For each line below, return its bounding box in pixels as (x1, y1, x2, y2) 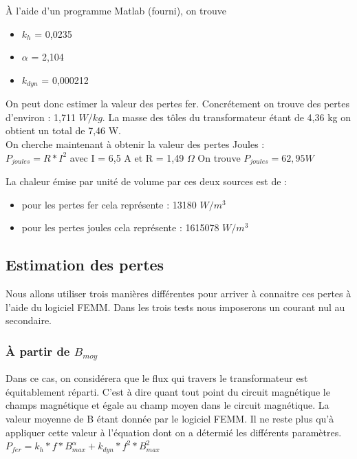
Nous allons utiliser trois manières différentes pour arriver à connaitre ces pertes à (6, 286, 351, 301)
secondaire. (6, 313, 52, 328)
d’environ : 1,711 (6, 109, 76, 124)
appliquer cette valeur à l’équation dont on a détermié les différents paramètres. (6, 425, 342, 439)
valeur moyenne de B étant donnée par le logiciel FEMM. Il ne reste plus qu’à (6, 411, 334, 425)
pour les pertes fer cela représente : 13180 (21, 197, 197, 211)
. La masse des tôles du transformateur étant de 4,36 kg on (102, 109, 351, 124)
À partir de (6, 342, 70, 359)
